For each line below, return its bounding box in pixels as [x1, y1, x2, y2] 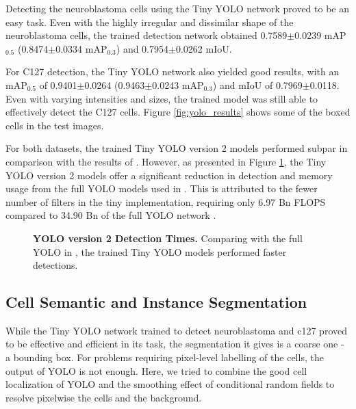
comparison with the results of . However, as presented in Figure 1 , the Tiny [5, 154, 327, 168]
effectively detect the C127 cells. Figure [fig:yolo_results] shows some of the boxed [5, 105, 351, 119]
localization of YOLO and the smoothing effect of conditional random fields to [5, 377, 335, 391]
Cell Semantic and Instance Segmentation [5, 291, 307, 313]
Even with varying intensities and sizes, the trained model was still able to [5, 91, 318, 105]
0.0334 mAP [55, 41, 107, 55]
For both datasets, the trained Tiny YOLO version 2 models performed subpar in [5, 141, 348, 155]
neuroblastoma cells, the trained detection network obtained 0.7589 [5, 28, 288, 42]
